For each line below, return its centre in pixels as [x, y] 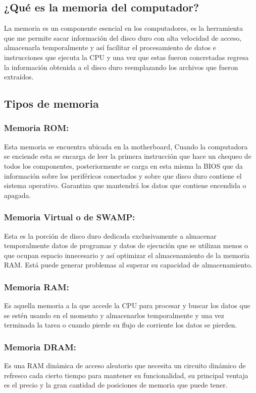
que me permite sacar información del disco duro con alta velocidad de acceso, [123, 37]
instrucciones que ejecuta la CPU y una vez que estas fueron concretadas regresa [126, 57]
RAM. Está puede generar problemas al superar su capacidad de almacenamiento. [128, 265]
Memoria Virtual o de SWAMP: [70, 217]
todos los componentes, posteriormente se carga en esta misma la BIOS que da [124, 165]
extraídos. [19, 77]
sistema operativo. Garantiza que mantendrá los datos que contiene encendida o [125, 185]
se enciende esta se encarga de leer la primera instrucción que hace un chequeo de [128, 156]
